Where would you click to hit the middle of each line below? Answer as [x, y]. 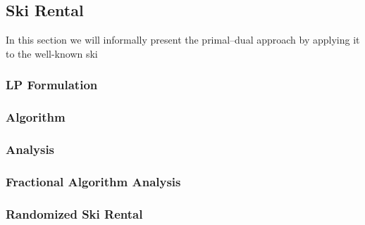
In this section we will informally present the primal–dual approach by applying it [183, 40]
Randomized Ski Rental [74, 213]
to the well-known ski [52, 53]
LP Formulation [52, 85]
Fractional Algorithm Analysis [93, 181]
